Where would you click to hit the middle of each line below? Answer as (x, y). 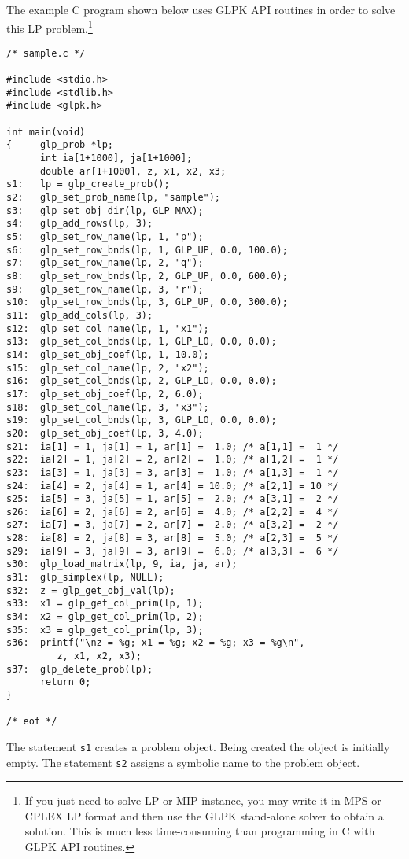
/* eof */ (32, 722)
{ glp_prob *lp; (60, 145)
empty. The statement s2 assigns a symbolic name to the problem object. (183, 762)
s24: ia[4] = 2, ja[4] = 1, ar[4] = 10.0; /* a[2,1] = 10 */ (173, 486)
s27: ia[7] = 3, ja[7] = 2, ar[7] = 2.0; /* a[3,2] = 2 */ (173, 525)
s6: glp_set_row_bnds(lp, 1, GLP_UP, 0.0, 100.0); (147, 250)
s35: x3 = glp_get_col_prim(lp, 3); (105, 630)
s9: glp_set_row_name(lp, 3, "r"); (105, 289)
